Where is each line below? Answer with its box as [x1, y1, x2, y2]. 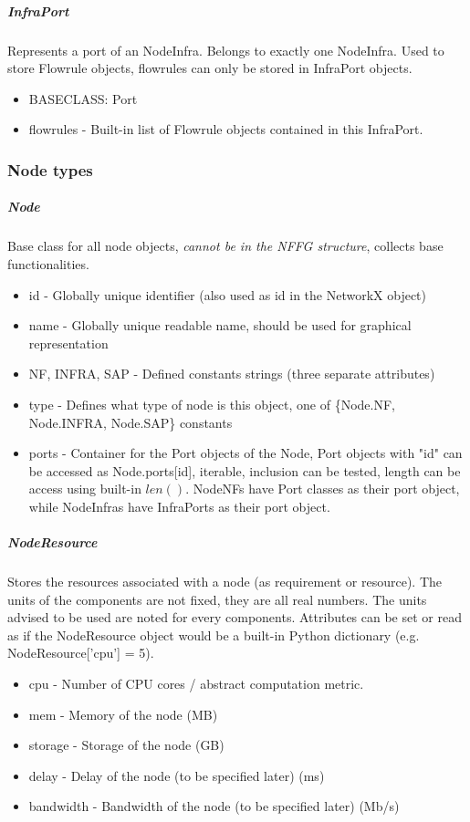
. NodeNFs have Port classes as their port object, [185, 479, 460, 498]
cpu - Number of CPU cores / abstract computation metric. [28, 674, 364, 692]
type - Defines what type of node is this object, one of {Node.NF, [28, 394, 395, 413]
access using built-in [28, 479, 141, 498]
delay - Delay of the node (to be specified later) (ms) [28, 765, 325, 785]
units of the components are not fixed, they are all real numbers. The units [7, 589, 427, 609]
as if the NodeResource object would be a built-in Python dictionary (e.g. [7, 625, 420, 644]
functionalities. [7, 254, 89, 273]
